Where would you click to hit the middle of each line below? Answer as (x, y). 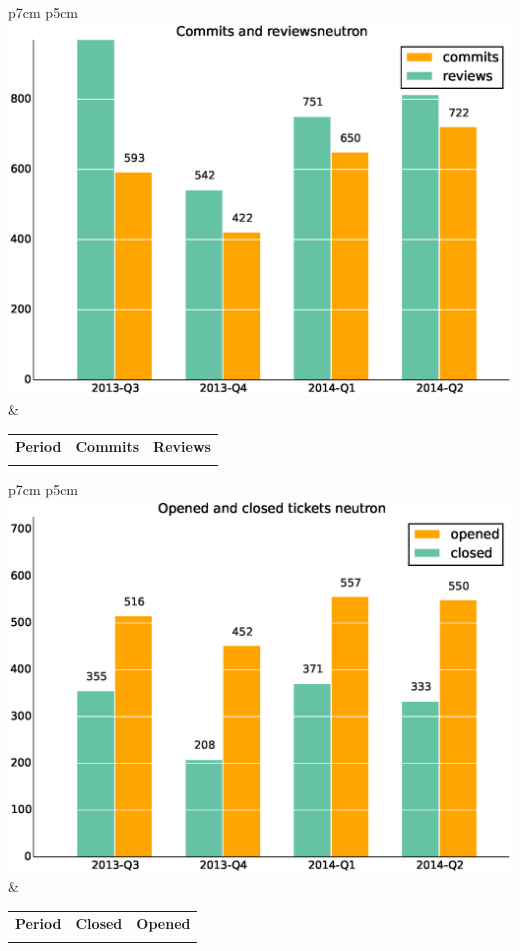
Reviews (182, 445)
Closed (99, 922)
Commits (107, 445)
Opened (163, 922)
